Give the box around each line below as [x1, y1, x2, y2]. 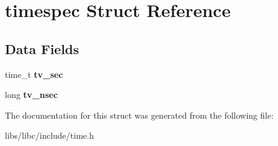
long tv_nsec [5, 88, 58, 101]
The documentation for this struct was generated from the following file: [5, 108, 274, 121]
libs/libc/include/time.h [5, 129, 94, 142]
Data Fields [5, 39, 80, 58]
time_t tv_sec [5, 68, 63, 80]
